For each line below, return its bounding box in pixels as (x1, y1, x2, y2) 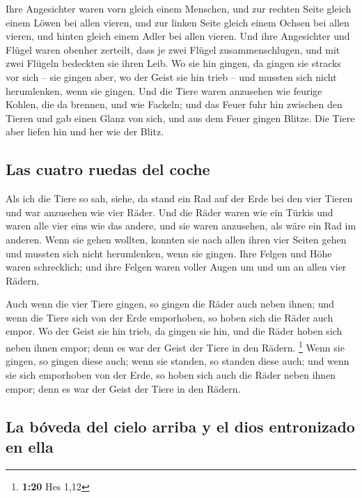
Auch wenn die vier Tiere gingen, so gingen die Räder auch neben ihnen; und (6, 296, 335, 311)
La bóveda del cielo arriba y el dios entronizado (6, 415, 355, 437)
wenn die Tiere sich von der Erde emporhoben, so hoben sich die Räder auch (6, 310, 333, 324)
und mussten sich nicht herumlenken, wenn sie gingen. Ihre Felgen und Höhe (6, 246, 332, 260)
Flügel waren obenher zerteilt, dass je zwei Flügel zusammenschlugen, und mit (6, 42, 340, 56)
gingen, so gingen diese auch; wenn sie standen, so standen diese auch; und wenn (6, 354, 349, 368)
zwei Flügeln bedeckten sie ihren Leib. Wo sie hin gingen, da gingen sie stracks (6, 56, 341, 70)
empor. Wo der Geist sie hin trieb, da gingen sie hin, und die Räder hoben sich (6, 324, 343, 338)
